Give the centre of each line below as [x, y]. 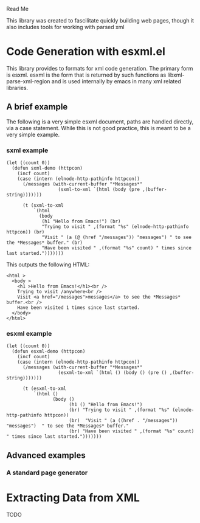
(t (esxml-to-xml [44, 389]
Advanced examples [46, 455]
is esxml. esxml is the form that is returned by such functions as [86, 75]
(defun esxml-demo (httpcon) [49, 352]
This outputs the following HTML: [48, 265]
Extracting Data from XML [73, 497]
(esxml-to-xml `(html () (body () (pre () [112, 373]
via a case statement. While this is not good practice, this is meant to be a [99, 128]
